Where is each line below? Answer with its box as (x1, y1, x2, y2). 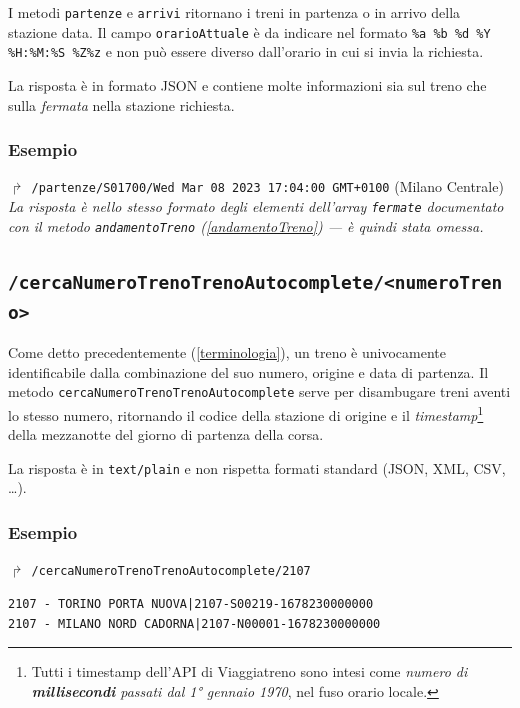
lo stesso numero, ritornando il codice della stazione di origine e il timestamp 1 (8, 401, 484, 425)
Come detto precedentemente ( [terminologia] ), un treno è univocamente (8, 342, 446, 363)
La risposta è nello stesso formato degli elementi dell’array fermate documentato (8, 196, 504, 217)
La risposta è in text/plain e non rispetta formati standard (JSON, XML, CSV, (8, 457, 506, 478)
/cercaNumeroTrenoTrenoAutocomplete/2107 (31, 564, 311, 579)
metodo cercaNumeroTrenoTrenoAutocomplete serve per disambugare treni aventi (8, 381, 511, 402)
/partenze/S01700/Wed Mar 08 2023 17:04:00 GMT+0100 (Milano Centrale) (31, 176, 504, 197)
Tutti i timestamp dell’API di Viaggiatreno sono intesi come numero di (31, 661, 468, 682)
